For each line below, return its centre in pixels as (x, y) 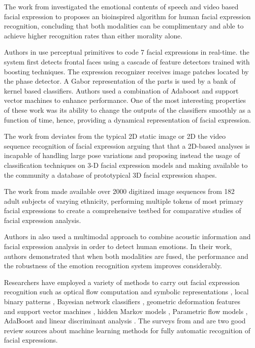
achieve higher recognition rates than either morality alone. (93, 35)
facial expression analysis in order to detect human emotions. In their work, (118, 246)
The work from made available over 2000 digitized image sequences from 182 (119, 191)
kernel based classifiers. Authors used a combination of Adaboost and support (121, 90)
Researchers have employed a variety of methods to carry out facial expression (122, 282)
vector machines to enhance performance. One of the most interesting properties (125, 100)
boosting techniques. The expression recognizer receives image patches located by (127, 71)
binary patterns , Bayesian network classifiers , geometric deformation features (122, 301)
